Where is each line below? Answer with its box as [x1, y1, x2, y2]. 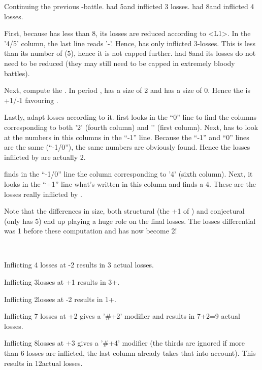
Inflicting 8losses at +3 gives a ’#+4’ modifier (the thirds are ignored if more [4, 338, 245, 348]
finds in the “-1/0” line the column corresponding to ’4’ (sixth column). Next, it [4, 169, 253, 179]
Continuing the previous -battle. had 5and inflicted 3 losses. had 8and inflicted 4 [4, 1, 254, 11]
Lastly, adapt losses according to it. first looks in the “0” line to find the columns [4, 112, 257, 122]
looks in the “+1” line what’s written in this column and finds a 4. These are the [4, 178, 256, 189]
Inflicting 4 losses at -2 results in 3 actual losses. [4, 259, 154, 270]
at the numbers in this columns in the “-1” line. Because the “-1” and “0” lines [4, 131, 249, 142]
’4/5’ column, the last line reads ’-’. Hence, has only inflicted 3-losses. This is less [4, 38, 256, 48]
